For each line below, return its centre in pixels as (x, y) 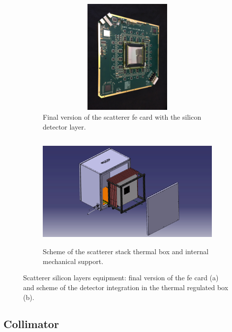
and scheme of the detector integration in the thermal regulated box (126, 287)
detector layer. (64, 126)
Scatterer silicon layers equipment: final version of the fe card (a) (121, 278)
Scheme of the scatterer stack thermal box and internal (126, 251)
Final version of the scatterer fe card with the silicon (122, 117)
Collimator (31, 323)
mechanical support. (73, 261)
